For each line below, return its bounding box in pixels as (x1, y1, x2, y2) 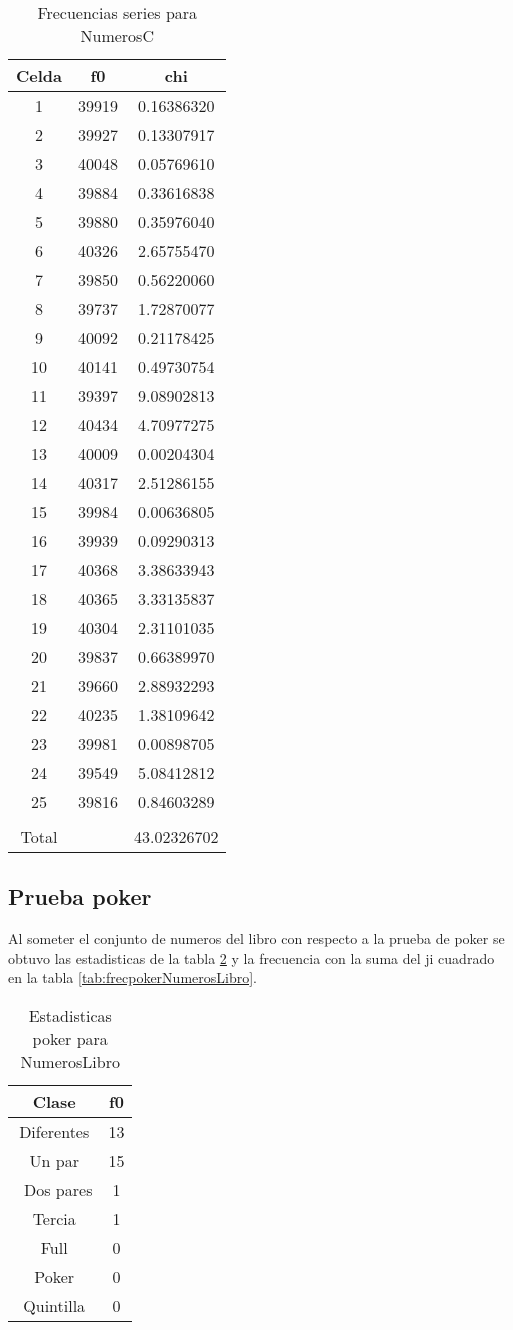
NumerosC (80, 24, 154, 47)
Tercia (32, 1206, 76, 1230)
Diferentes (19, 1119, 90, 1143)
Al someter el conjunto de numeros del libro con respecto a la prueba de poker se (8, 928, 505, 949)
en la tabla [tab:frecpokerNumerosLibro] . (8, 967, 257, 988)
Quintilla (23, 1293, 86, 1317)
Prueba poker (8, 881, 152, 912)
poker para (32, 1026, 108, 1050)
